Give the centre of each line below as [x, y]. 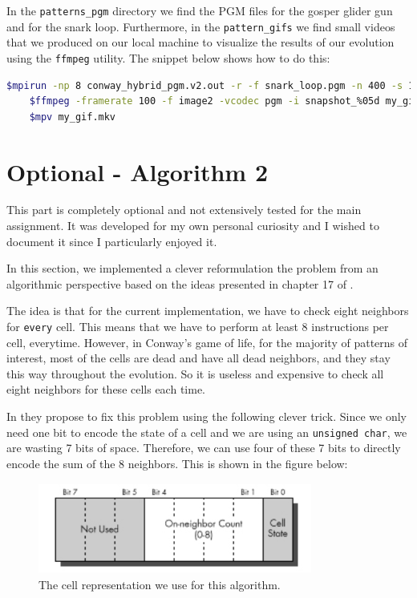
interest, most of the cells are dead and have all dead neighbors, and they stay [198, 358]
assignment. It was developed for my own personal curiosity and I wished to [193, 226]
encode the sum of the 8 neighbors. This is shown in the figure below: [177, 463]
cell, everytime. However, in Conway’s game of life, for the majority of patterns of [207, 342]
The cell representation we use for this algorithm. [160, 585]
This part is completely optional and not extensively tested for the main [184, 210]
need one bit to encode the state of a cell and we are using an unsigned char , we [207, 432]
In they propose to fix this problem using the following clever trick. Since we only [206, 416]
